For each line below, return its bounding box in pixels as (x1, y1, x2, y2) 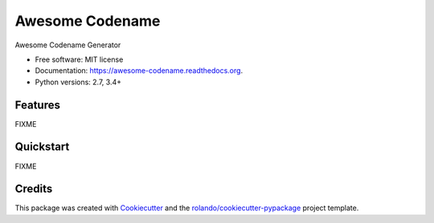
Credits (14, 182, 53, 196)
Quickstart (14, 140, 70, 154)
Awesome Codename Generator (14, 40, 121, 50)
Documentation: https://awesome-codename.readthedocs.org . (35, 66, 244, 75)
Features (14, 98, 60, 111)
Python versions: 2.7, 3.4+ (35, 77, 122, 87)
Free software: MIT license (35, 55, 124, 64)
